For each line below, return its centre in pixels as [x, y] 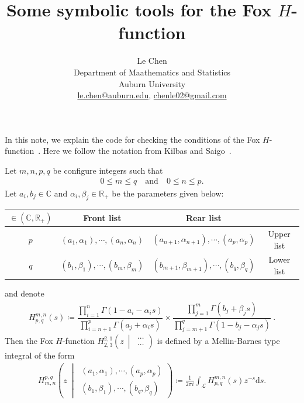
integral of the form [40, 355]
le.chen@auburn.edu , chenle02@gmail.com [152, 95]
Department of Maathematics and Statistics [152, 72]
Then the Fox [29, 341]
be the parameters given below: [168, 193]
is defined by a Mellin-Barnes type [218, 341]
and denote [25, 293]
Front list [102, 218]
